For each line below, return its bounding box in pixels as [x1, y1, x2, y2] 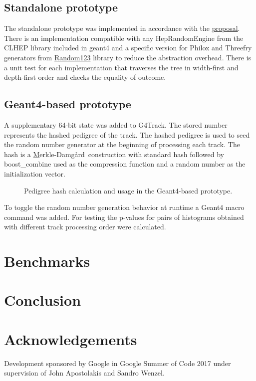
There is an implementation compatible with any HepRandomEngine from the [4, 32, 244, 43]
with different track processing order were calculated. [4, 221, 166, 232]
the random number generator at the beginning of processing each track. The [4, 139, 240, 150]
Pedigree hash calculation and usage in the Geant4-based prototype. [24, 185, 233, 195]
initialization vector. [4, 168, 65, 179]
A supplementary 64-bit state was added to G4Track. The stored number [4, 119, 228, 130]
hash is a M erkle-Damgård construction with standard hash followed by [4, 149, 224, 159]
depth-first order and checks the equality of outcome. [4, 72, 166, 82]
